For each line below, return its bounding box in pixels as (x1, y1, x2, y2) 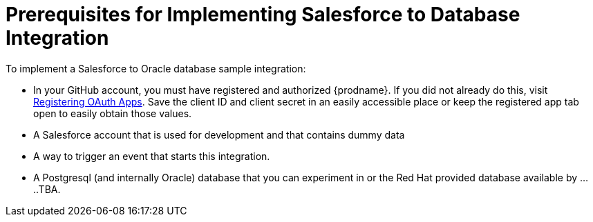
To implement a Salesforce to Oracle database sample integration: (6, 62, 306, 74)
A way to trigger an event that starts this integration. (33, 150, 270, 162)
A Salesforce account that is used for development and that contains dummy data (33, 128, 405, 141)
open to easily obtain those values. (33, 107, 192, 119)
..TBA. (33, 183, 61, 195)
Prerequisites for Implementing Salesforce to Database (6, 3, 520, 26)
